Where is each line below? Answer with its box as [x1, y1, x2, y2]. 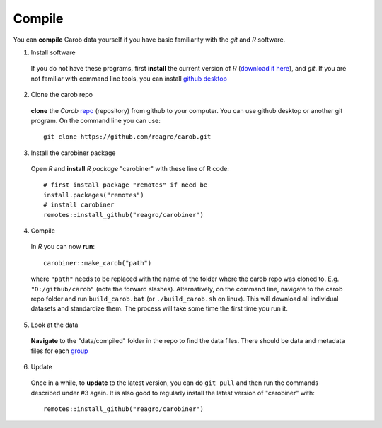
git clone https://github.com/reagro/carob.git [43, 133, 212, 141]
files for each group [30, 347, 88, 355]
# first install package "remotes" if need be [43, 181, 208, 189]
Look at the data [30, 320, 79, 329]
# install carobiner [43, 201, 115, 209]
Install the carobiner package [30, 149, 116, 157]
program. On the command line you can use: [30, 116, 161, 125]
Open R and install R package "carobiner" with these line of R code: [30, 165, 229, 173]
